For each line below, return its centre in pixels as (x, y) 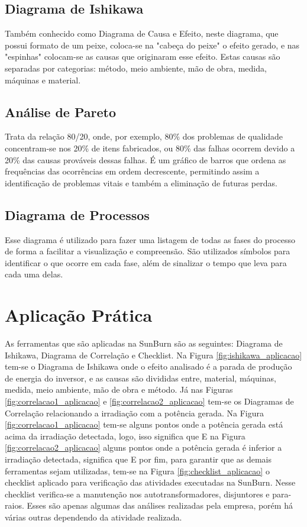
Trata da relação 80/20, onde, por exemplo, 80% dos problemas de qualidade (144, 136)
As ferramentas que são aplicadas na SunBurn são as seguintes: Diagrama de (144, 343)
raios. (14, 505)
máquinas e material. (43, 80)
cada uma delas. (34, 274)
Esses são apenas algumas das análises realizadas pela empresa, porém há (160, 505)
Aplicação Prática (79, 315)
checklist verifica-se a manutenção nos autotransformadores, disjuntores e (137, 494)
